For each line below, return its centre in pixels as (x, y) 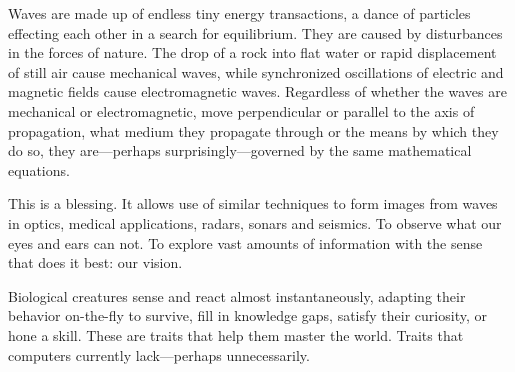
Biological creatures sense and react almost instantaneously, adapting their (237, 295)
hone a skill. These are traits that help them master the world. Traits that (236, 334)
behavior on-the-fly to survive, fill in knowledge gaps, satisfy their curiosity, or (247, 315)
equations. (39, 169)
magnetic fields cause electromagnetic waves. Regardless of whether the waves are (257, 91)
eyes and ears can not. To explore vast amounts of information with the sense (245, 242)
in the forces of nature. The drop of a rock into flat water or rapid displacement (252, 52)
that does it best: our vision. (95, 262)
